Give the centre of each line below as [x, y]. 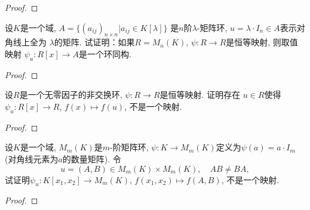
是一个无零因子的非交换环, [71, 95]
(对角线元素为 [32, 158]
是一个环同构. [105, 53]
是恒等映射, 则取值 [262, 42]
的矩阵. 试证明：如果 [94, 42]
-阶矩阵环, [129, 147]
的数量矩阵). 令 [92, 158]
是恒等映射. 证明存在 [200, 95]
